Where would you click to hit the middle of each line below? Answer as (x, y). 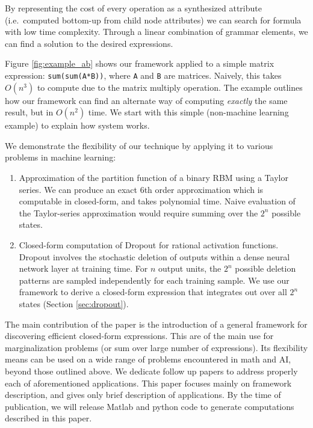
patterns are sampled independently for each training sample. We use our (154, 280)
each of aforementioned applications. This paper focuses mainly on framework (148, 383)
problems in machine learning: (60, 157)
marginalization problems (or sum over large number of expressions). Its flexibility (156, 347)
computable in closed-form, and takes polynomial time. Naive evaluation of (157, 201)
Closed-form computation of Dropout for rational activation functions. (149, 244)
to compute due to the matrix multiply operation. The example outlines (170, 87)
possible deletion (265, 268)
